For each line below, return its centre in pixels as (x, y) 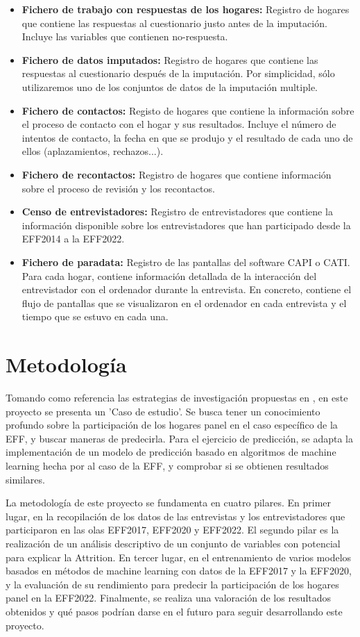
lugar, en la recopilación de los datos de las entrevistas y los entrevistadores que (175, 516)
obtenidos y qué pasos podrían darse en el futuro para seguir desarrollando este (174, 611)
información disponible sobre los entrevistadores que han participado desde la (186, 225)
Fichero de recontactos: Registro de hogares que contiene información (177, 174)
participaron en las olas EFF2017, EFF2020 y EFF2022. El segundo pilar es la (172, 530)
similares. (25, 479)
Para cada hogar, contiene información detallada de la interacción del (169, 275)
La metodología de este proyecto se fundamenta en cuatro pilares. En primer (169, 503)
